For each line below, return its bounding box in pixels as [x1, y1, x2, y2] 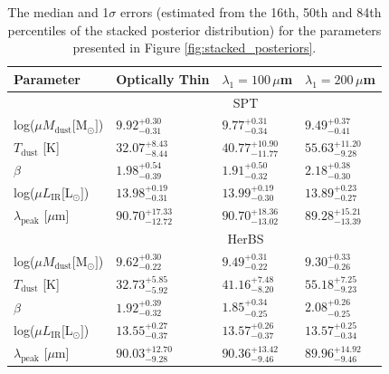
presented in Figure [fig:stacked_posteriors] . [72, 38, 317, 57]
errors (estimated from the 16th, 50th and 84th [119, 3, 382, 21]
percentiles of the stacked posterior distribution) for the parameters [7, 20, 382, 39]
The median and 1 [7, 3, 109, 21]
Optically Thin [116, 69, 210, 88]
